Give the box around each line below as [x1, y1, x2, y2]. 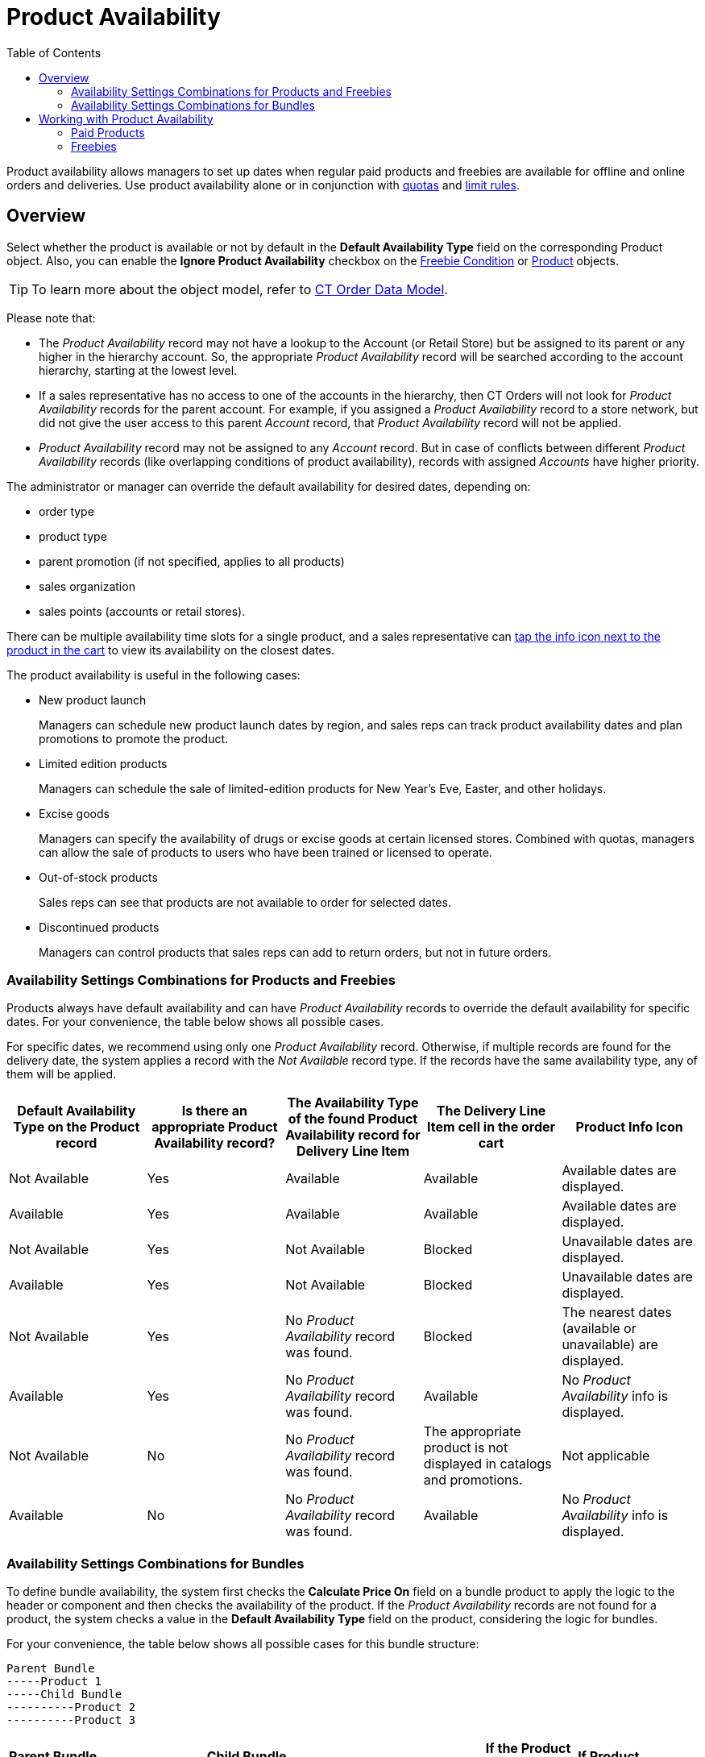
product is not [423, 1439, 508, 1456]
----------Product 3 [6, 1713, 136, 1727]
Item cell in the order [427, 1119, 556, 1136]
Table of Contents [6, 45, 102, 60]
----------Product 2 [6, 1701, 136, 1714]
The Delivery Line [436, 1103, 546, 1119]
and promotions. [423, 1472, 523, 1489]
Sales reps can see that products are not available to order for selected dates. [39, 895, 451, 909]
